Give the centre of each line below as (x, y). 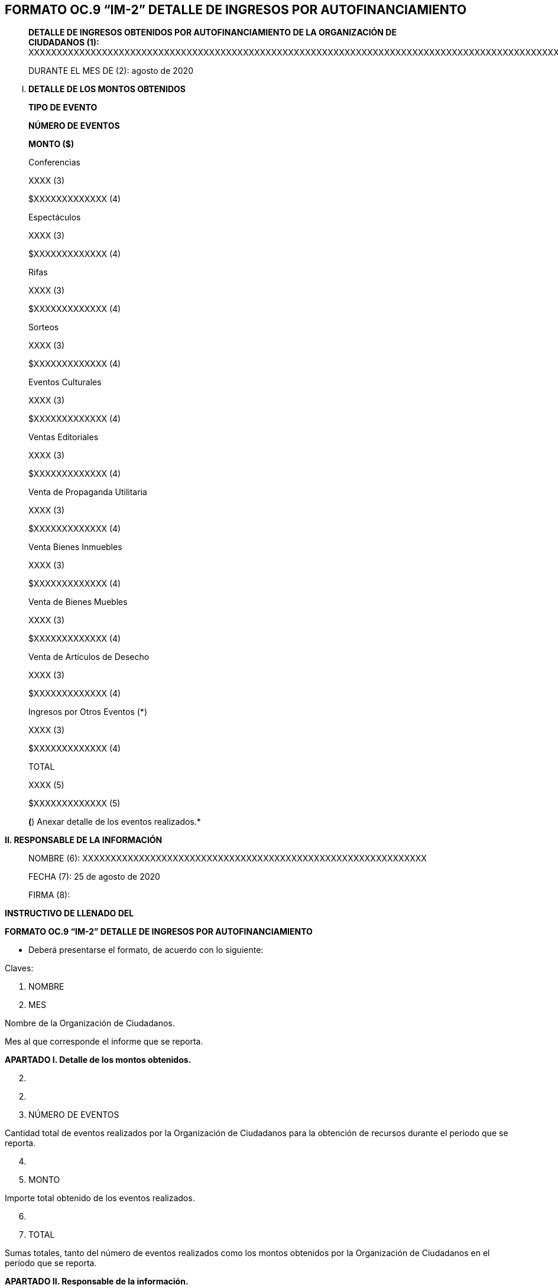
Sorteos (44, 327)
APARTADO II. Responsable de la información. (97, 1282)
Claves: (19, 968)
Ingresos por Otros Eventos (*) (88, 712)
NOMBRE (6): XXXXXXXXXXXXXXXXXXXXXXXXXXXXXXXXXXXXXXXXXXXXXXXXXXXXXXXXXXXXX (228, 858)
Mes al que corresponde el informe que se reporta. (104, 1042)
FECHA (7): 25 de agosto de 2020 (94, 877)
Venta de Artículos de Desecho (89, 657)
